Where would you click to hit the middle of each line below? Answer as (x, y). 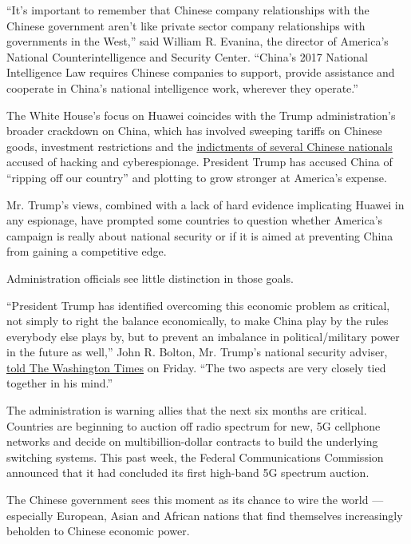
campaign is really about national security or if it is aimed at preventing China (200, 235)
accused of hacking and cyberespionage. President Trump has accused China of (200, 162)
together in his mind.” (60, 383)
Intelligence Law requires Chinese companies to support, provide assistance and (201, 72)
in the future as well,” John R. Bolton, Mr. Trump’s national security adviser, (197, 352)
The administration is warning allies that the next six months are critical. (187, 410)
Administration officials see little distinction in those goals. (150, 278)
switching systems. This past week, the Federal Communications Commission (195, 457)
